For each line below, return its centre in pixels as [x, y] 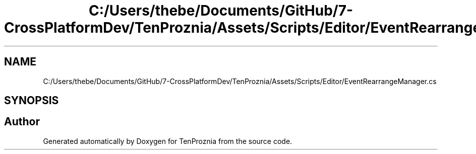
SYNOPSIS [32, 101]
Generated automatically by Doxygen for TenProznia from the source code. [168, 141]
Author [22, 122]
